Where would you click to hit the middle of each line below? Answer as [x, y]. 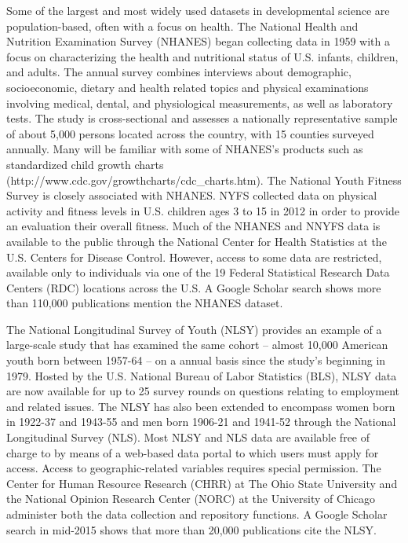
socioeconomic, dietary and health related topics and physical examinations [188, 87]
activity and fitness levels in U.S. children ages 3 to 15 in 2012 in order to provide [203, 210]
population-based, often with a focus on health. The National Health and [182, 26]
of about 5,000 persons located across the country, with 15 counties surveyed [190, 133]
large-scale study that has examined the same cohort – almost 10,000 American [197, 345]
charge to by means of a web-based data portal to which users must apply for [193, 452]
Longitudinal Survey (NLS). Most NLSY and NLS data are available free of [188, 437]
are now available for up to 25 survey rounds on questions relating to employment [203, 391]
